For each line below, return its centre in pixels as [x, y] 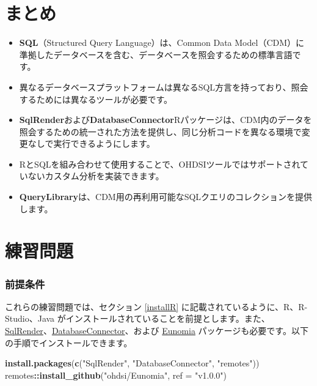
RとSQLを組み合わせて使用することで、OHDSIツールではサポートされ [160, 164]
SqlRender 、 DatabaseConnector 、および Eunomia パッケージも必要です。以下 [157, 331]
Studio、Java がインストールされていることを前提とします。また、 [137, 318]
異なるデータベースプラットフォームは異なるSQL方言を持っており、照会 [164, 87]
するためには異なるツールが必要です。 [96, 99]
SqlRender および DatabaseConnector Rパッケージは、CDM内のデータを [166, 120]
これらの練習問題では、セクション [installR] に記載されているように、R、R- [156, 306]
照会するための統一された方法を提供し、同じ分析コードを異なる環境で [160, 131]
